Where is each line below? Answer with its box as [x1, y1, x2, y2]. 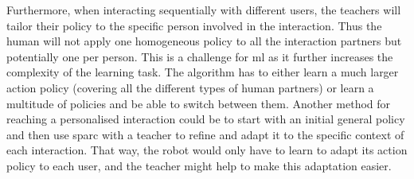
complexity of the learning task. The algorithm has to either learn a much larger [6, 64, 399, 80]
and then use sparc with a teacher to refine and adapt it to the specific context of [6, 126, 404, 142]
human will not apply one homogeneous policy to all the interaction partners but [6, 33, 402, 49]
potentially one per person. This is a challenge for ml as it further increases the [6, 48, 393, 64]
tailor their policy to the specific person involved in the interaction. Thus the [6, 17, 382, 33]
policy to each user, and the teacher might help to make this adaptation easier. [6, 157, 392, 173]
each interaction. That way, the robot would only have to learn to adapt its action [6, 142, 408, 158]
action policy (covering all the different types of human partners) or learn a [6, 79, 374, 95]
